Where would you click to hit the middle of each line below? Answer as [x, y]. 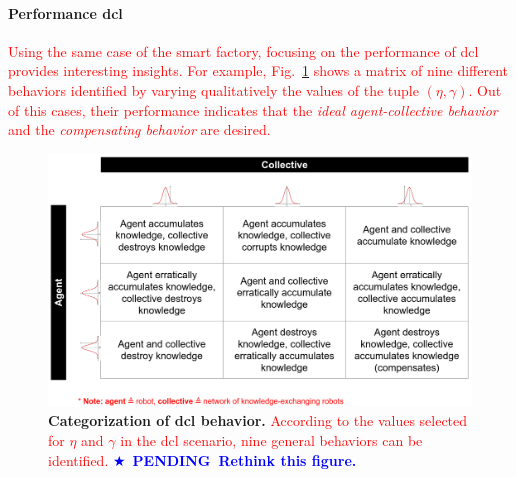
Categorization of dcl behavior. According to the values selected [258, 420]
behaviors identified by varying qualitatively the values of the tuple [213, 89]
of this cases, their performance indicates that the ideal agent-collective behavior [253, 109]
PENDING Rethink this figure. [244, 459]
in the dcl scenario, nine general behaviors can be [271, 439]
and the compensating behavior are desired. [139, 129]
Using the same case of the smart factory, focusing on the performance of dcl [243, 50]
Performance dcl [65, 12]
